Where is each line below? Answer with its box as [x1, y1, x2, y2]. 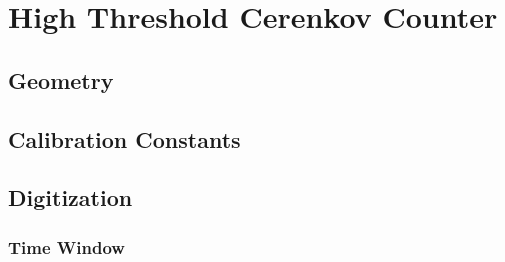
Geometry [8, 64, 114, 95]
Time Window [8, 234, 125, 259]
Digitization [8, 182, 133, 213]
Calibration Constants [8, 123, 241, 154]
